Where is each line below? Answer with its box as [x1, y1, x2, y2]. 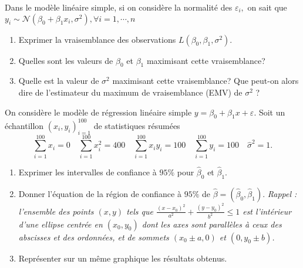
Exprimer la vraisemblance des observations [18, 33, 176, 45]
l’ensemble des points [18, 205, 94, 217]
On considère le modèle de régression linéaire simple [5, 106, 192, 118]
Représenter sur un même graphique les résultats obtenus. [18, 252, 227, 264]
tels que [126, 205, 153, 217]
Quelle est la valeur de [18, 74, 99, 87]
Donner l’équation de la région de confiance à [18, 187, 181, 199]
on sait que [247, 1, 287, 13]
